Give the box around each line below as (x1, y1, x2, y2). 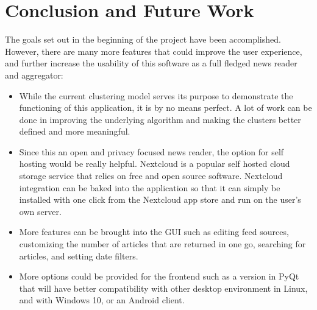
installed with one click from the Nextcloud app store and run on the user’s (19, 193, 301, 206)
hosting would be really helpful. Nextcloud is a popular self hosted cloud (19, 157, 290, 170)
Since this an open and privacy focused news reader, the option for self (19, 145, 284, 158)
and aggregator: (5, 68, 63, 81)
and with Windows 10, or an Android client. (19, 294, 185, 306)
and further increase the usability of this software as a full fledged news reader (5, 57, 297, 69)
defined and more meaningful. (19, 125, 130, 138)
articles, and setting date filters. (19, 249, 138, 262)
